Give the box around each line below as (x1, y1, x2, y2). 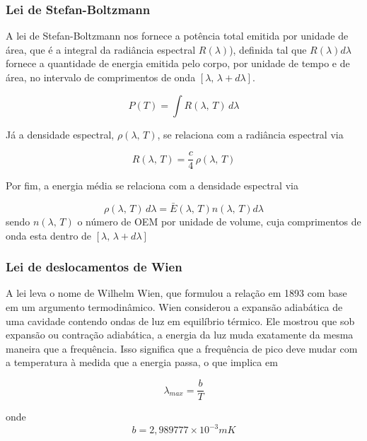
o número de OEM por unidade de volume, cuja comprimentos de (77, 214, 361, 229)
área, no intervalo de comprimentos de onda (6, 70, 196, 84)
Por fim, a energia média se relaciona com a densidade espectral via (6, 178, 298, 193)
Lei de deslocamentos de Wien (6, 258, 182, 276)
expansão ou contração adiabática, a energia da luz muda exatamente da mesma (6, 327, 354, 342)
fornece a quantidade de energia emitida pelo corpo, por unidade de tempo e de (6, 56, 350, 71)
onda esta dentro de (6, 228, 92, 242)
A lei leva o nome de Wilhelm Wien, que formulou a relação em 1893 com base (6, 286, 347, 300)
